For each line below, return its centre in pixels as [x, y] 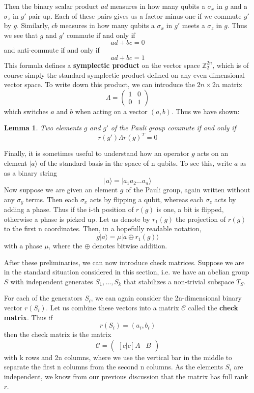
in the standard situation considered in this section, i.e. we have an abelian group [127, 272]
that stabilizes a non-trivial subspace [179, 281]
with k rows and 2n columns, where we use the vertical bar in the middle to [118, 357]
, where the [65, 246]
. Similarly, [33, 25]
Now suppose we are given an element [61, 190]
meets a [194, 25]
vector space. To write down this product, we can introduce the [99, 84]
